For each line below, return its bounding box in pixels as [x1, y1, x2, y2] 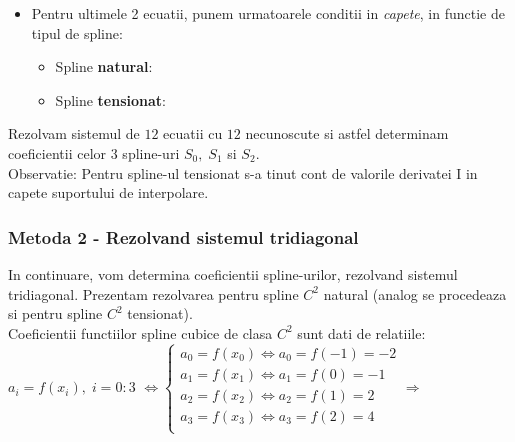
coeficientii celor [8, 142, 107, 163]
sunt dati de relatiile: [297, 322, 426, 343]
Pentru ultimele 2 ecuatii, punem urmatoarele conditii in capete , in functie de [31, 3, 505, 23]
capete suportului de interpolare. [8, 182, 209, 203]
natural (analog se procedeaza [323, 283, 507, 304]
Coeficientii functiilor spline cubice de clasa [8, 322, 273, 343]
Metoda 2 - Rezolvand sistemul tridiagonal [8, 224, 359, 249]
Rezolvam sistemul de [8, 123, 140, 144]
